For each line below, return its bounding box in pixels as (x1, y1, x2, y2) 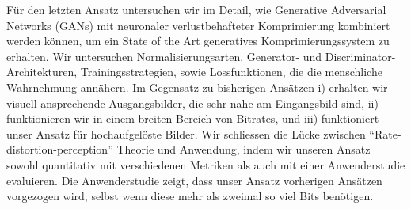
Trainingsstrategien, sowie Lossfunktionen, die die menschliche (80, 63, 382, 80)
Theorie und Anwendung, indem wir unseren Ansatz (116, 141, 371, 158)
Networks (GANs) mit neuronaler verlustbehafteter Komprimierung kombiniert (6, 17, 390, 33)
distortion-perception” (6, 141, 113, 158)
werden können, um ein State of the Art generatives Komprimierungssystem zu (6, 32, 390, 49)
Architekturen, (6, 63, 78, 80)
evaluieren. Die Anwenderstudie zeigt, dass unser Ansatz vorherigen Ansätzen (6, 172, 382, 188)
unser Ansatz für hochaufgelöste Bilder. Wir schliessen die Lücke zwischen (6, 125, 366, 142)
